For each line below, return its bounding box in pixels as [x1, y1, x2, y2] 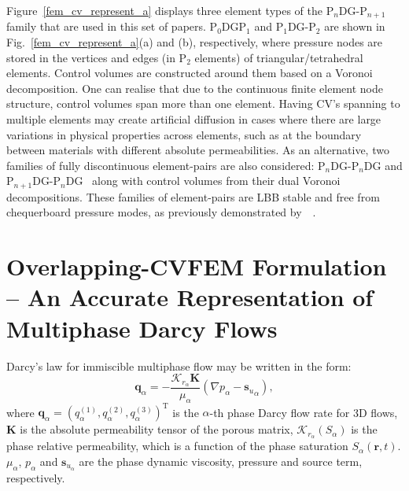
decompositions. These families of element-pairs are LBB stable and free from [6, 188, 380, 205]
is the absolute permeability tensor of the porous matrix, [20, 421, 293, 437]
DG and [363, 157, 403, 173]
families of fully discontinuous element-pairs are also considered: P [6, 157, 326, 173]
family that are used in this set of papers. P [6, 18, 218, 35]
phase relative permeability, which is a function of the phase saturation [6, 437, 348, 454]
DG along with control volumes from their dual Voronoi [65, 172, 341, 189]
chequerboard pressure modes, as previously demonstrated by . [6, 204, 316, 220]
